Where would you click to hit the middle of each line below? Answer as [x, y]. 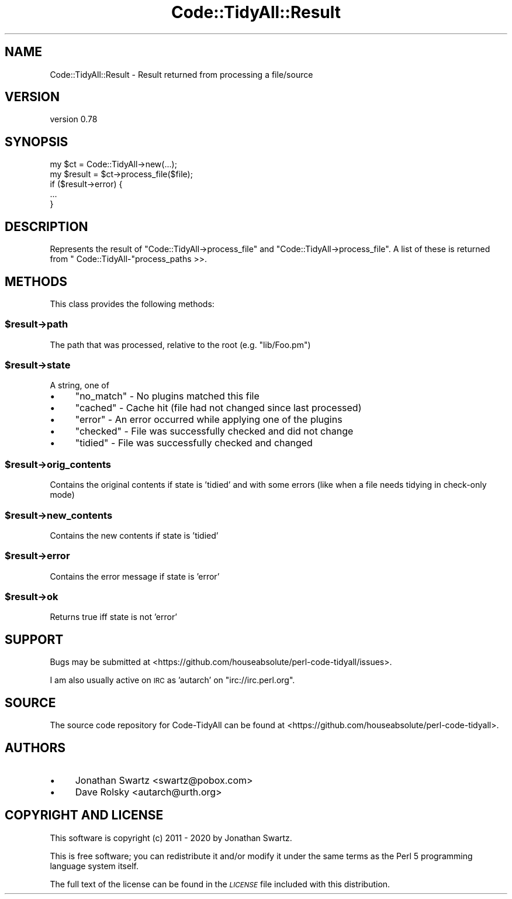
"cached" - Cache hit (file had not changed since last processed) [218, 408]
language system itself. [94, 866]
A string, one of [79, 385]
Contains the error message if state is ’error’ [135, 576]
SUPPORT [34, 639]
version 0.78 [74, 119]
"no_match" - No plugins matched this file [167, 396]
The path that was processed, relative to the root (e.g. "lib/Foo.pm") [180, 345]
